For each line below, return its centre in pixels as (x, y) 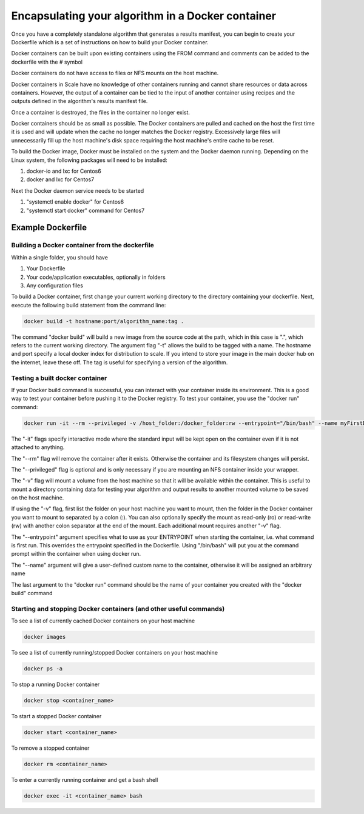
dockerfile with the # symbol (47, 62)
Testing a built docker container (59, 378)
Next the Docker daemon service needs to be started (78, 190)
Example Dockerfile (49, 228)
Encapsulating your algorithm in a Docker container (143, 16)
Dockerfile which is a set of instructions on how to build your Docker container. (110, 42)
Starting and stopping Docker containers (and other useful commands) (118, 609)
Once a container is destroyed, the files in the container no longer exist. (101, 112)
